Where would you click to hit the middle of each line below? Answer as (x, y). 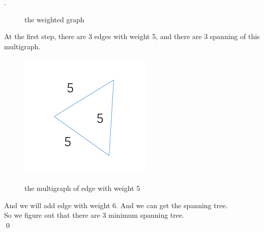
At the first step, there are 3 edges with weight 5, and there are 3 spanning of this (132, 36)
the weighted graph (54, 19)
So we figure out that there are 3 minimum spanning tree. (94, 215)
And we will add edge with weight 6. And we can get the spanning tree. (116, 205)
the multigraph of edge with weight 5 (82, 188)
